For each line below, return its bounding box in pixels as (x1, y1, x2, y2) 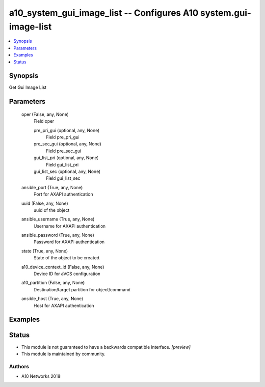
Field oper (33, 118, 54, 124)
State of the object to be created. (33, 255, 101, 261)
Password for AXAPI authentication (33, 239, 105, 245)
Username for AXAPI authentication (33, 223, 106, 229)
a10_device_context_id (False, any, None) (21, 264, 105, 270)
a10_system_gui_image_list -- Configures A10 (9, 7, 199, 18)
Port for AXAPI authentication (33, 192, 93, 197)
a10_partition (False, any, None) (21, 280, 85, 286)
